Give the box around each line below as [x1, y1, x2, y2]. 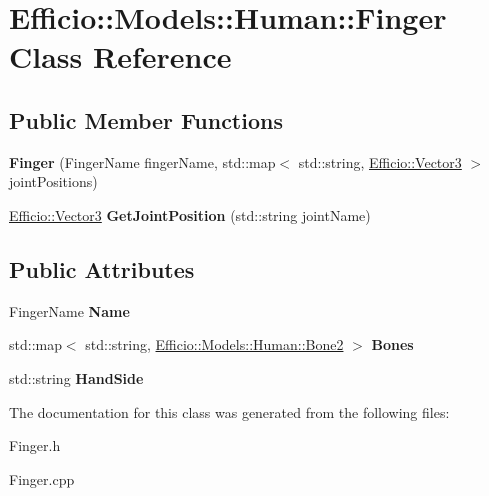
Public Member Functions [9, 104, 283, 135]
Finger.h [9, 435, 61, 456]
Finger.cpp [9, 468, 75, 489]
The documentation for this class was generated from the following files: [9, 401, 450, 422]
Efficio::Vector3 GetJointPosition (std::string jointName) [9, 204, 371, 225]
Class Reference [9, 36, 232, 77]
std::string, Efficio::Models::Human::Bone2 [85, 334, 344, 355]
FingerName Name [9, 300, 130, 321]
